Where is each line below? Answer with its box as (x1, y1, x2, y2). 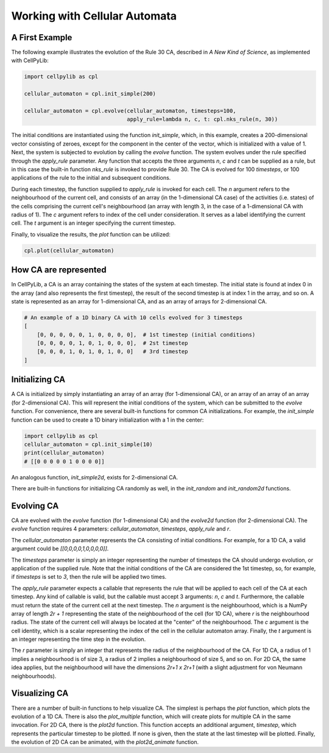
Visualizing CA (11, 688, 69, 699)
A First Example (11, 32, 73, 43)
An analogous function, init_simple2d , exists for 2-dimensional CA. (11, 473, 179, 481)
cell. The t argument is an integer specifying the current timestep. (11, 219, 176, 227)
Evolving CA (11, 500, 59, 511)
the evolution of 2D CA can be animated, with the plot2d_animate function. (11, 738, 199, 746)
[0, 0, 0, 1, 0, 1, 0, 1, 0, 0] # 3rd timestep (37, 348, 188, 355)
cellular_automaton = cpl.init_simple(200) (24, 90, 157, 97)
